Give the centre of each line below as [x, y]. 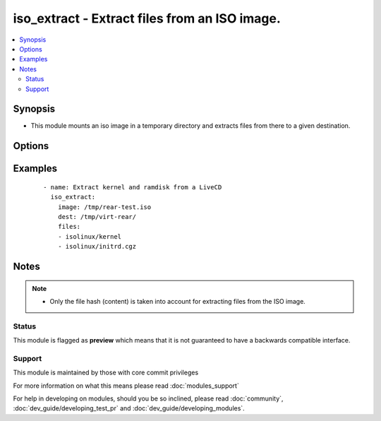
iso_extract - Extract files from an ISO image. [147, 18]
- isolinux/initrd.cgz [97, 247]
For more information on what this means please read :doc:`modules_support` [126, 386]
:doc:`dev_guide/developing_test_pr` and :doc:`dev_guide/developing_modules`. [129, 408]
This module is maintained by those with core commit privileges [106, 373]
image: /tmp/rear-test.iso [104, 207]
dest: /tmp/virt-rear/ [97, 217]
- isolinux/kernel [90, 236]
